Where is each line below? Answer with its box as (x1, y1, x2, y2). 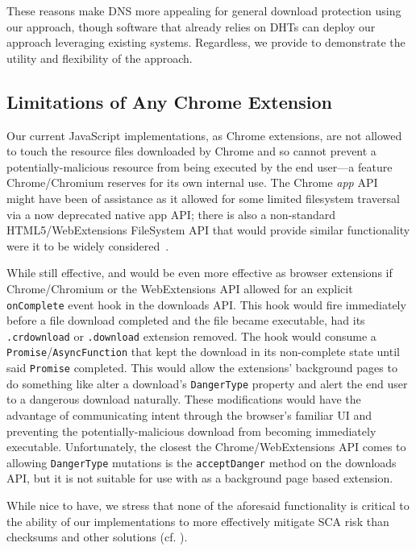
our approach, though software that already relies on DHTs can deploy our (6, 18, 376, 35)
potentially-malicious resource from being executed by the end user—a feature (6, 158, 393, 175)
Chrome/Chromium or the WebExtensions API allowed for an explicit (6, 280, 353, 296)
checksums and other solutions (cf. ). (6, 528, 188, 545)
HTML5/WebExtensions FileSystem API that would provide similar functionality (6, 222, 410, 238)
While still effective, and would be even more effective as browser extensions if (6, 264, 393, 281)
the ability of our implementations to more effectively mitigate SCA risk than (6, 512, 389, 529)
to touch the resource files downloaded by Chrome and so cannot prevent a (6, 143, 376, 159)
